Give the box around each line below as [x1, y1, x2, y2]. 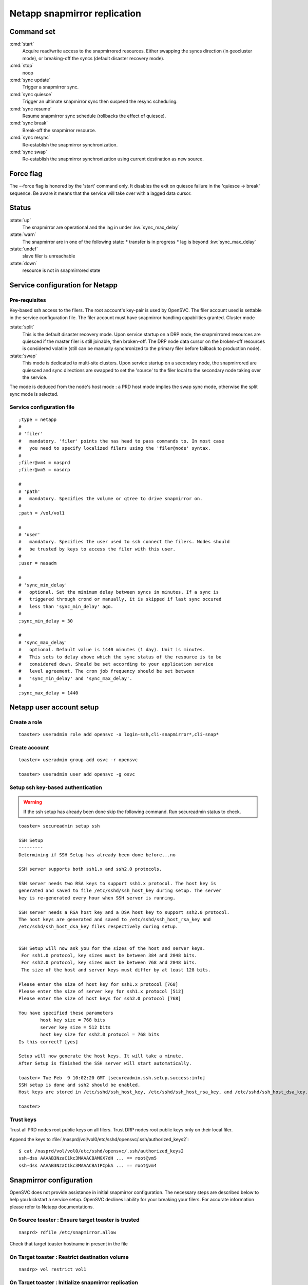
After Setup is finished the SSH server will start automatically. [18, 1060, 192, 1066]
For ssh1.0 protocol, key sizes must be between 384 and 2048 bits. [21, 952, 198, 958]
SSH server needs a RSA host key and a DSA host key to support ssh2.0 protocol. [18, 909, 230, 915]
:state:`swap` [9, 353, 37, 359]
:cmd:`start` [9, 41, 34, 47]
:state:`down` [9, 260, 38, 266]
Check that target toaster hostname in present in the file [9, 1240, 128, 1246]
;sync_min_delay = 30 [18, 618, 73, 624]
